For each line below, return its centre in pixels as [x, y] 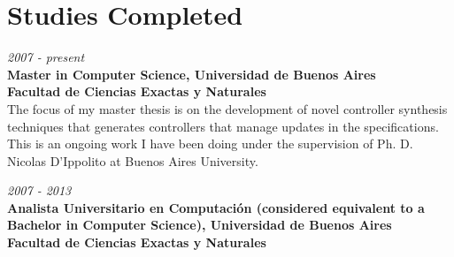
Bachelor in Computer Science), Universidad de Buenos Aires [200, 225]
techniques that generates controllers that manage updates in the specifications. [223, 126]
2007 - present [46, 57]
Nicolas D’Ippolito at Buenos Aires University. [133, 160]
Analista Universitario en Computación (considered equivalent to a [216, 207]
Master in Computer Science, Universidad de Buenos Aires [192, 74]
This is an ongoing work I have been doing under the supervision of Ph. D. [210, 144]
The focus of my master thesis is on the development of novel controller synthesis [227, 108]
